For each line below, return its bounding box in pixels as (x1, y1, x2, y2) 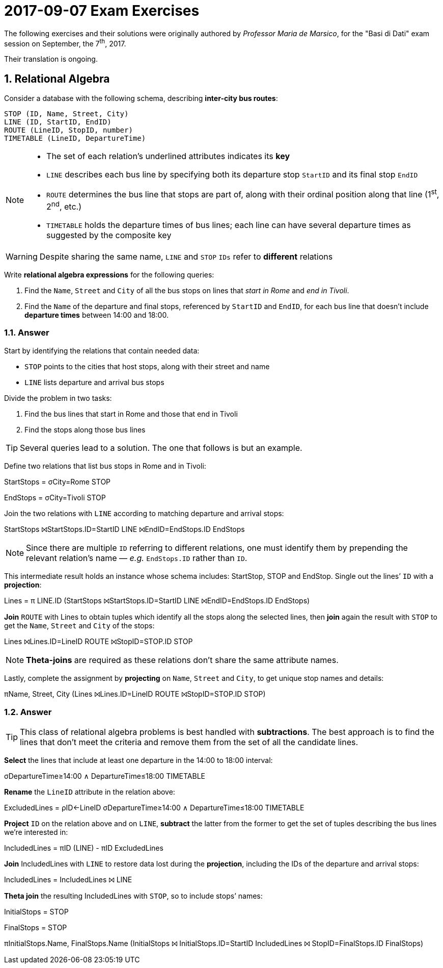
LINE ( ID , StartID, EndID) (4, 118, 112, 126)
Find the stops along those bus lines (24, 425, 146, 434)
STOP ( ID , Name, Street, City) (4, 110, 129, 118)
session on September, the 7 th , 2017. (4, 37, 126, 48)
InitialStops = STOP (4, 907, 69, 916)
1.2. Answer (4, 707, 52, 718)
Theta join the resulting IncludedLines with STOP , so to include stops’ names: (4, 891, 263, 901)
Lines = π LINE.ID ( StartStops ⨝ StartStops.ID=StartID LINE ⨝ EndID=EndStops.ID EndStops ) (4, 596, 310, 605)
